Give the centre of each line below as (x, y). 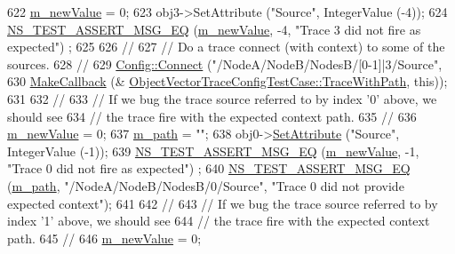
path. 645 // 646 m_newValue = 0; (104, 238)
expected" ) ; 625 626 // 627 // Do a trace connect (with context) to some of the (226, 47)
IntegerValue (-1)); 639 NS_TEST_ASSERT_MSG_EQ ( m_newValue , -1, (213, 151)
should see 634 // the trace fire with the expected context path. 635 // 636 (212, 116)
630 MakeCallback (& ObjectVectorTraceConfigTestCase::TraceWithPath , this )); (227, 81)
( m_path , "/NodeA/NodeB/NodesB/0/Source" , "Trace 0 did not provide (206, 185)
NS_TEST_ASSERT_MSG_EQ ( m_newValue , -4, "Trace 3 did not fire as (214, 29)
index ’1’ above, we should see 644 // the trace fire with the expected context (219, 221)
